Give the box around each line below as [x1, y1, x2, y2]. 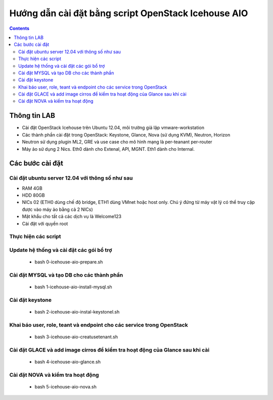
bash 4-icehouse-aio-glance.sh [34, 359, 101, 365]
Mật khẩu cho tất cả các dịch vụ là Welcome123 [22, 213, 121, 219]
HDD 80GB [22, 192, 45, 198]
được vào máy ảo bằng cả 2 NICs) [22, 206, 93, 212]
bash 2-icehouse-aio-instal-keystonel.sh [34, 309, 120, 315]
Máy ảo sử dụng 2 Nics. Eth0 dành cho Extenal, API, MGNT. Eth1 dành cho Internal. [22, 146, 195, 152]
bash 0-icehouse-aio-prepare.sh [34, 259, 103, 265]
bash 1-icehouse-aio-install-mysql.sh [34, 284, 112, 290]
